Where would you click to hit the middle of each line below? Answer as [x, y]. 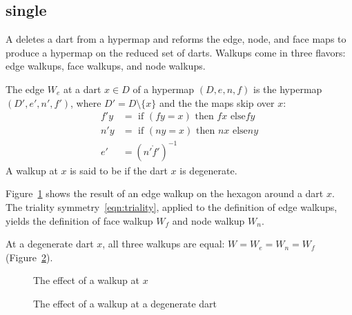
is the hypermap [288, 89]
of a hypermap [164, 89]
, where [86, 102]
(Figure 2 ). [29, 257]
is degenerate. [208, 170]
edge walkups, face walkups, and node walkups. [106, 66]
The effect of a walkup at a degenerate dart [125, 303]
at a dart [82, 89]
